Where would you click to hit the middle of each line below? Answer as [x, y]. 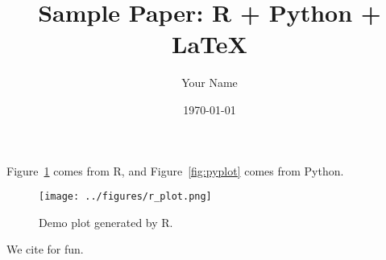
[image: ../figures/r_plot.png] [125, 197]
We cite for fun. [45, 249]
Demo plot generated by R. [106, 222]
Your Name [210, 83]
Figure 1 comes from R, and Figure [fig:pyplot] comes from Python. [175, 170]
